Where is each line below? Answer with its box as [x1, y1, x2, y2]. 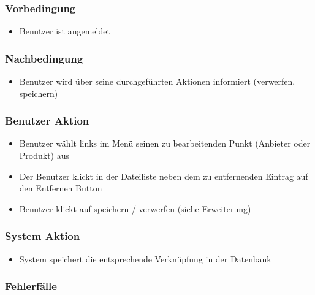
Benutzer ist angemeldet [19, 25, 110, 37]
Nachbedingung [5, 50, 83, 66]
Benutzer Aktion [5, 113, 89, 128]
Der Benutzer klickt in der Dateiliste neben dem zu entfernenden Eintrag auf [19, 169, 308, 182]
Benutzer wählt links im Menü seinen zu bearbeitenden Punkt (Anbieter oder [19, 137, 311, 150]
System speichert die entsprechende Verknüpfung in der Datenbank [19, 252, 271, 265]
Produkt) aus [19, 149, 70, 162]
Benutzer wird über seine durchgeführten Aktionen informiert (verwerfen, [19, 75, 295, 88]
